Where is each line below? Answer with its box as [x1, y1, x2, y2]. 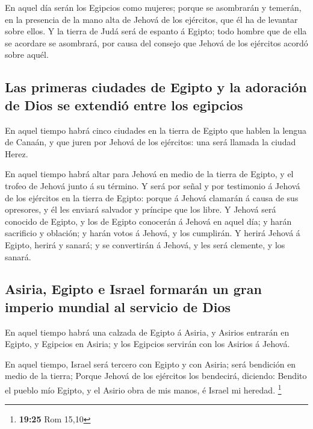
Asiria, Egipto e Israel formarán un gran [5, 280, 262, 298]
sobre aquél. [5, 48, 49, 61]
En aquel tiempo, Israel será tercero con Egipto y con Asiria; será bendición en [5, 357, 296, 370]
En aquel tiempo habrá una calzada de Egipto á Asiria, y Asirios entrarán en [5, 325, 290, 338]
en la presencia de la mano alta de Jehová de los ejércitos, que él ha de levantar [5, 13, 298, 25]
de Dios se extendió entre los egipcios [5, 95, 243, 114]
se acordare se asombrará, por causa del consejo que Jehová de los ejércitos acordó [5, 36, 308, 49]
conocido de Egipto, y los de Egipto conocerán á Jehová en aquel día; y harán [5, 214, 292, 227]
